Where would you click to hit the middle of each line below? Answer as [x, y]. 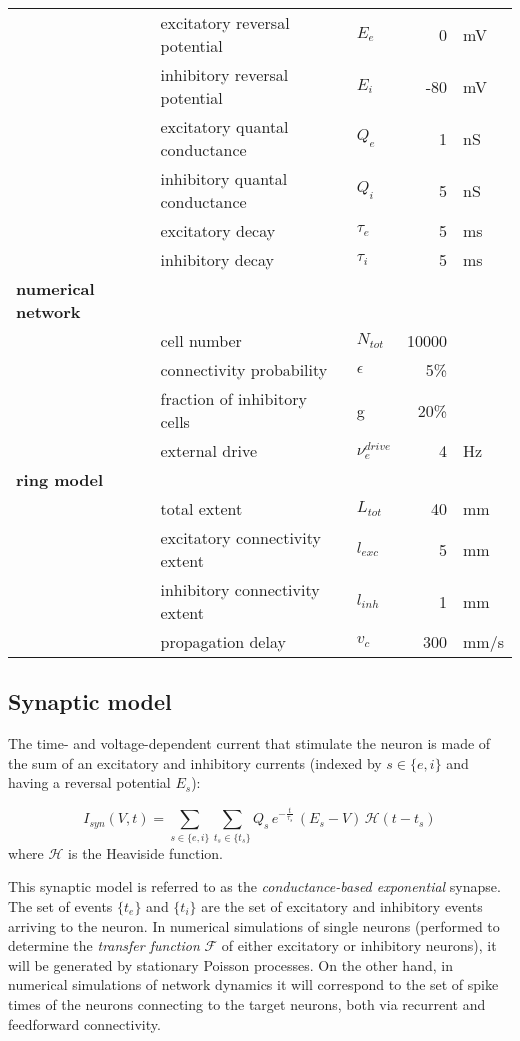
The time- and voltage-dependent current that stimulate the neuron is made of [249, 743]
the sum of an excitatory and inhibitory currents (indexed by [195, 762]
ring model [60, 479]
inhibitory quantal [224, 178]
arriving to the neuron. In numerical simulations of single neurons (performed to [254, 925]
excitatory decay [218, 230]
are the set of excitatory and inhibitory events [342, 905]
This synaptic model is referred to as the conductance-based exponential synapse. [254, 886]
